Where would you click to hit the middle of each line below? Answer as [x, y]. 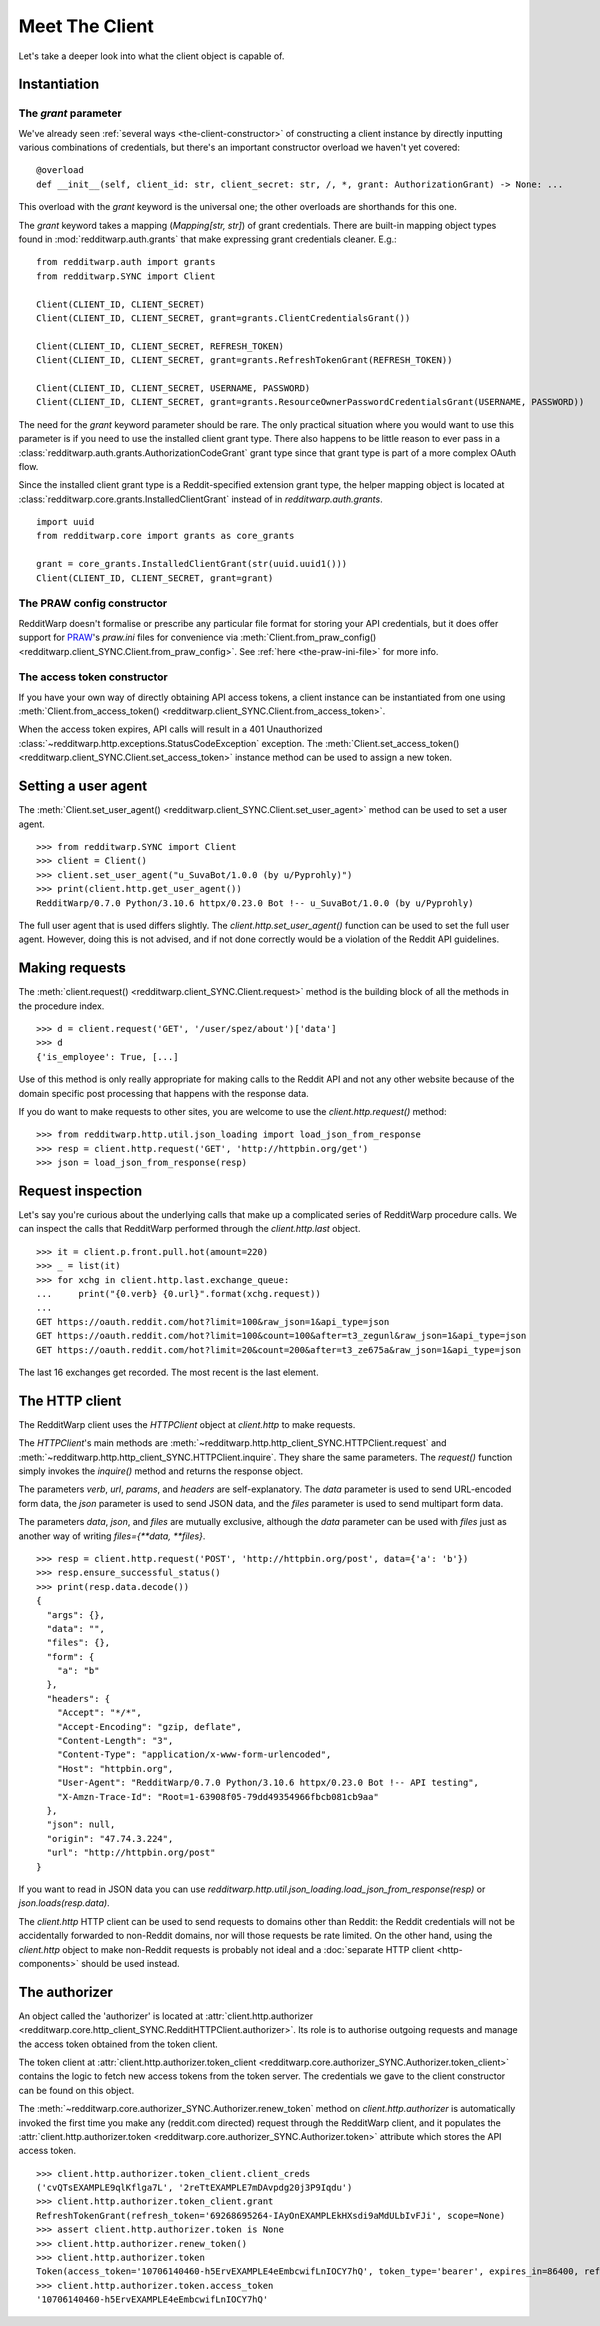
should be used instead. [130, 1963]
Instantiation [59, 84]
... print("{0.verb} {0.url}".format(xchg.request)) [179, 1293]
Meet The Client [86, 26]
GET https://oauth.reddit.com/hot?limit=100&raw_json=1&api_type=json [213, 1321]
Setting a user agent [83, 786]
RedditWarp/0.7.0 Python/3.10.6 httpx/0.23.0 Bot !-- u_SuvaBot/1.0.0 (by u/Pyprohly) [255, 903]
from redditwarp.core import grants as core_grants [165, 536]
